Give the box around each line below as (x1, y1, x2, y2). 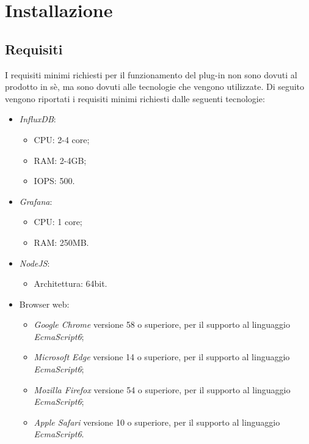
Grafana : (19, 194, 53, 207)
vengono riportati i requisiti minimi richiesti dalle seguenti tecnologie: (5, 92, 265, 105)
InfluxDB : (19, 113, 56, 125)
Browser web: (19, 297, 70, 310)
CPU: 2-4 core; (34, 133, 90, 146)
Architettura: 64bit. (34, 277, 107, 290)
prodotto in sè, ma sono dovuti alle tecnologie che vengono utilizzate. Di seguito (5, 80, 305, 93)
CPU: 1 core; (34, 215, 82, 228)
